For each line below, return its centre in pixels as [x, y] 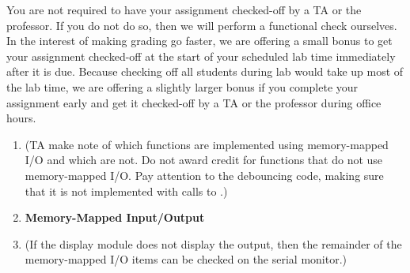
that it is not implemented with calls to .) [126, 191]
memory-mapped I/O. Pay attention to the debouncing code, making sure [204, 175]
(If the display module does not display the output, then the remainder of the [213, 243]
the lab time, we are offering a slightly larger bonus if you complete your [182, 86]
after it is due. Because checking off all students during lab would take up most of [205, 71]
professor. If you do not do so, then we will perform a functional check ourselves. [202, 25]
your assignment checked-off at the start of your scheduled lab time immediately [201, 56]
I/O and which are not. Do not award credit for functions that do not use [204, 160]
